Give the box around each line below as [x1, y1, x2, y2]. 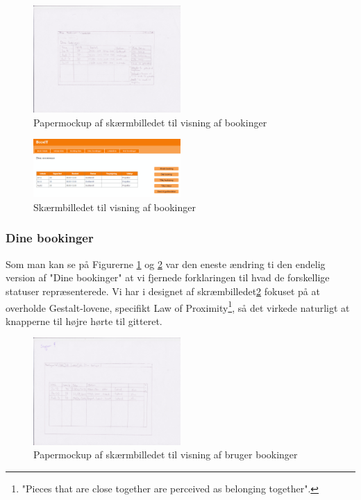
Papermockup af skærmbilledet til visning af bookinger [33, 115, 267, 129]
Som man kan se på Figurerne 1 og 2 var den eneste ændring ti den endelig [6, 256, 326, 271]
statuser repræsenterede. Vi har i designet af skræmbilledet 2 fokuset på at [6, 283, 320, 298]
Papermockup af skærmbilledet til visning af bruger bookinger [33, 447, 298, 462]
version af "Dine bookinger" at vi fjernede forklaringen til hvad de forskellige [6, 270, 330, 285]
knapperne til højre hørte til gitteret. [6, 313, 162, 328]
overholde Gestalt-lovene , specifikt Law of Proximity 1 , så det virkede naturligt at [6, 298, 350, 315]
